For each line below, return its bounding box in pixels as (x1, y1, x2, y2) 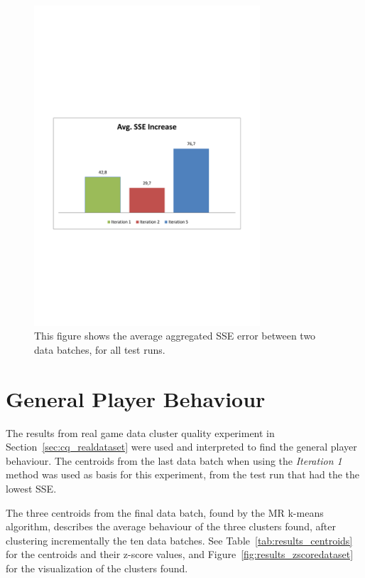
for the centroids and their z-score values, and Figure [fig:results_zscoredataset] (6, 547, 354, 562)
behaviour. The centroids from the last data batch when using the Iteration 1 (6, 453, 342, 468)
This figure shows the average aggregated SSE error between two (34, 328, 316, 343)
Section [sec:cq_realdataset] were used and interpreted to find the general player (6, 439, 357, 454)
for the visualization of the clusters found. (6, 561, 188, 576)
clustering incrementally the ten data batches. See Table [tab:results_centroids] (6, 532, 353, 547)
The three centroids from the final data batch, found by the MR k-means (6, 505, 324, 520)
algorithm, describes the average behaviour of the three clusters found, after (6, 519, 336, 534)
